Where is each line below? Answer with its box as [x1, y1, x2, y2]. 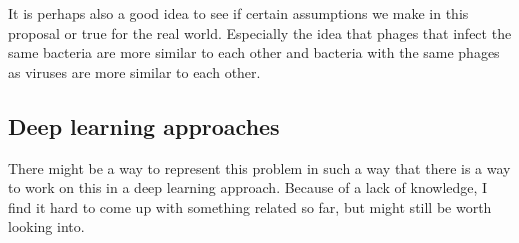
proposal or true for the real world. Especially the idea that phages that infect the [8, 22, 512, 43]
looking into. [8, 216, 85, 237]
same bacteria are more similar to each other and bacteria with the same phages [8, 42, 500, 63]
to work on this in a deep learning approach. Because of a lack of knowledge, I [8, 177, 488, 198]
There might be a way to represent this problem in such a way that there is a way [8, 157, 511, 178]
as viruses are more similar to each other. [8, 61, 261, 82]
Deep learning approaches [8, 110, 280, 141]
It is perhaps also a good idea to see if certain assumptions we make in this [8, 3, 469, 23]
